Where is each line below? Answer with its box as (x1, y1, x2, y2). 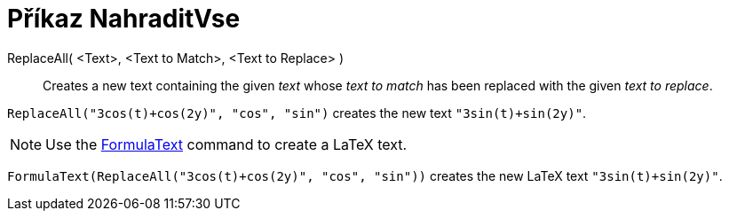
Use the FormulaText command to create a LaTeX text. (45, 135, 408, 153)
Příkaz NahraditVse (7, 4, 241, 34)
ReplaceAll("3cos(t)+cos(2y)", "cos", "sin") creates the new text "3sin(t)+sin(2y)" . (7, 105, 587, 121)
